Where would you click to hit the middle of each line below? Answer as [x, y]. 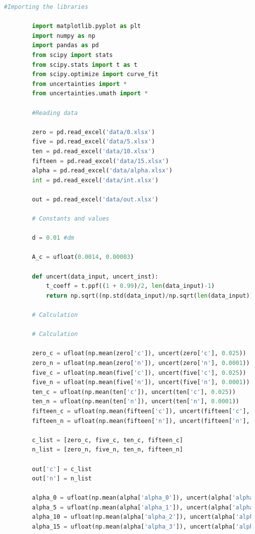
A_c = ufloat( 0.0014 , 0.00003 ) [83, 257]
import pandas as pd [65, 45]
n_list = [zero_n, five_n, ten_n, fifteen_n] [108, 450]
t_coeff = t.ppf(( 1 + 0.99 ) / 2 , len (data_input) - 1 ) [130, 286]
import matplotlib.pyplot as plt [87, 26]
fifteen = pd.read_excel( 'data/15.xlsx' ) [101, 161]
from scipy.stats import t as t [85, 65]
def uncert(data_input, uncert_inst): [95, 276]
